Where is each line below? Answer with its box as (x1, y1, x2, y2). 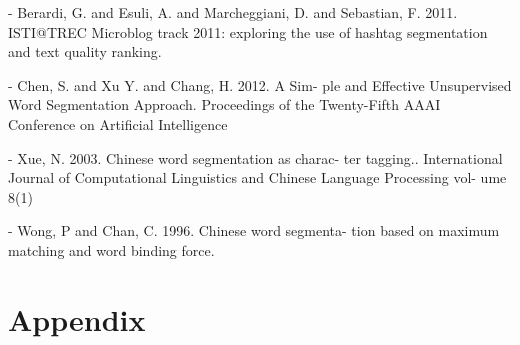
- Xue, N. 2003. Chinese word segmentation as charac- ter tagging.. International (8, 147, 503, 168)
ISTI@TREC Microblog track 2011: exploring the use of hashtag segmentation (8, 21, 488, 42)
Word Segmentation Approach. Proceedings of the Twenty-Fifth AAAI (8, 94, 441, 115)
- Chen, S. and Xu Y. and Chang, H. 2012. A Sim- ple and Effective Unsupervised (8, 74, 512, 95)
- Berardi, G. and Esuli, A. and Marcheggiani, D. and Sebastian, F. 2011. (8, 2, 458, 22)
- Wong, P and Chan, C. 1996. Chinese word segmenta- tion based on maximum (8, 220, 500, 241)
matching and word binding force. (8, 239, 215, 260)
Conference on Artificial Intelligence (8, 113, 228, 134)
